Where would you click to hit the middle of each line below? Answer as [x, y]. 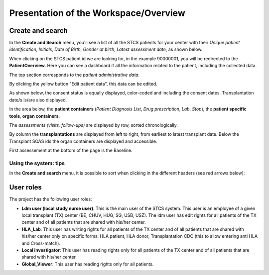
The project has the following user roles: [51, 199]
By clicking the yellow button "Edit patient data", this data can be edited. [83, 84]
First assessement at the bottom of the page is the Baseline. [71, 150]
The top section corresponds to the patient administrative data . [74, 75]
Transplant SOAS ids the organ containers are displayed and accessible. [83, 141]
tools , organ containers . [35, 116]
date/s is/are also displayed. [38, 100]
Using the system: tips [37, 163]
